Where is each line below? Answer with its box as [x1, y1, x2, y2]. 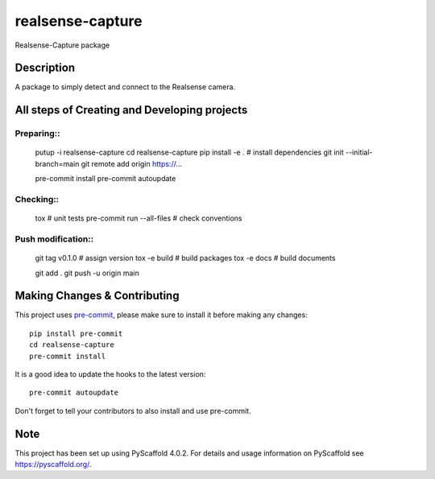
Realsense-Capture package [14, 40, 110, 50]
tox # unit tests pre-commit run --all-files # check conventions [35, 213, 242, 223]
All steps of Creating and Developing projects [14, 103, 248, 117]
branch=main [35, 159, 80, 168]
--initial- [345, 147, 374, 157]
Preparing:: [14, 128, 60, 139]
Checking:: [14, 193, 60, 204]
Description [14, 61, 76, 75]
